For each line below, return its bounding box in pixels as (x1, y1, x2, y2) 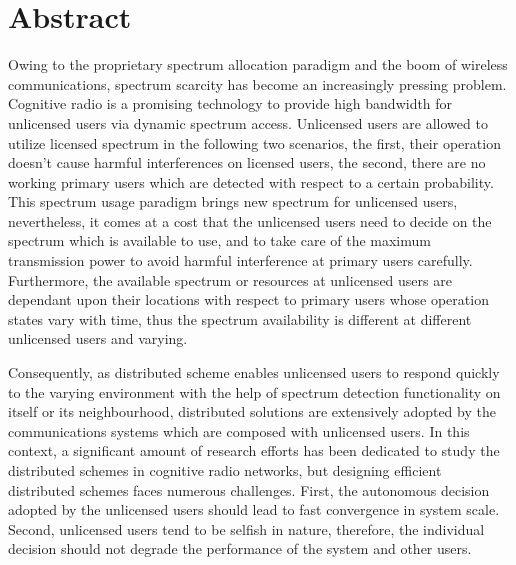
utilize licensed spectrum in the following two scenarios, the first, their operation (8, 132, 501, 153)
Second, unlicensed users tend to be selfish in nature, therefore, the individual (8, 518, 485, 539)
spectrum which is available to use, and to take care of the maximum (8, 230, 431, 251)
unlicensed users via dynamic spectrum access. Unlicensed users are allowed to (8, 112, 488, 133)
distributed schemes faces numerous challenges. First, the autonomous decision (8, 479, 490, 500)
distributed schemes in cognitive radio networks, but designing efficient (8, 460, 442, 480)
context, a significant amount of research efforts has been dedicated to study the (8, 440, 500, 461)
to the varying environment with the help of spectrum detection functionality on (8, 381, 501, 402)
